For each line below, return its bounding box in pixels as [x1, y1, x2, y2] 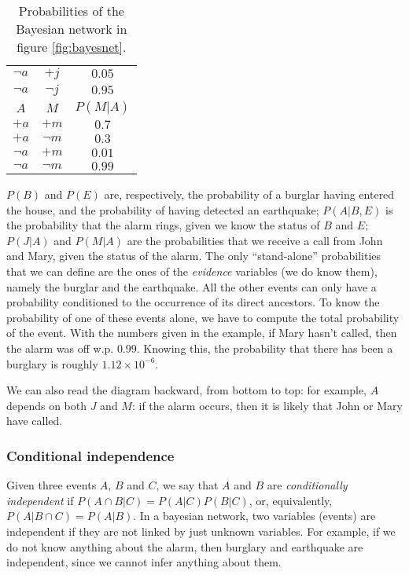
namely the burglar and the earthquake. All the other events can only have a [6, 278, 377, 295]
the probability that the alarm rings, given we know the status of [6, 217, 320, 233]
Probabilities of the [18, 2, 124, 20]
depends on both [6, 397, 87, 413]
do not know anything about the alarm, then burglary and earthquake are [6, 538, 363, 555]
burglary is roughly [6, 355, 98, 372]
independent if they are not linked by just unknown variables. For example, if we [6, 522, 396, 539]
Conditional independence [6, 445, 175, 465]
